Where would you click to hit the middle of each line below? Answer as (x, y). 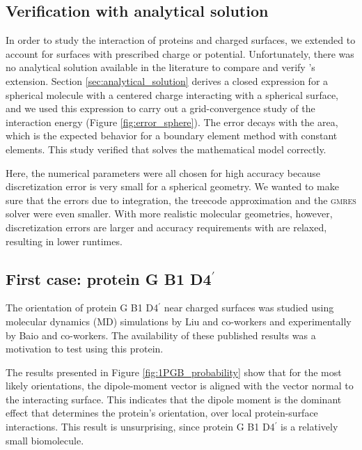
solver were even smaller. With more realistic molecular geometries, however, (169, 214)
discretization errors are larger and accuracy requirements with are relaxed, (166, 227)
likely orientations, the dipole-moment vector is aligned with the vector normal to (180, 386)
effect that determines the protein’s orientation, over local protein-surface (162, 413)
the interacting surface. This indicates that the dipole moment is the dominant (174, 399)
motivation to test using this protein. (85, 349)
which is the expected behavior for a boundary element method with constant (172, 135)
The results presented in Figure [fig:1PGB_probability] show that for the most (174, 372)
